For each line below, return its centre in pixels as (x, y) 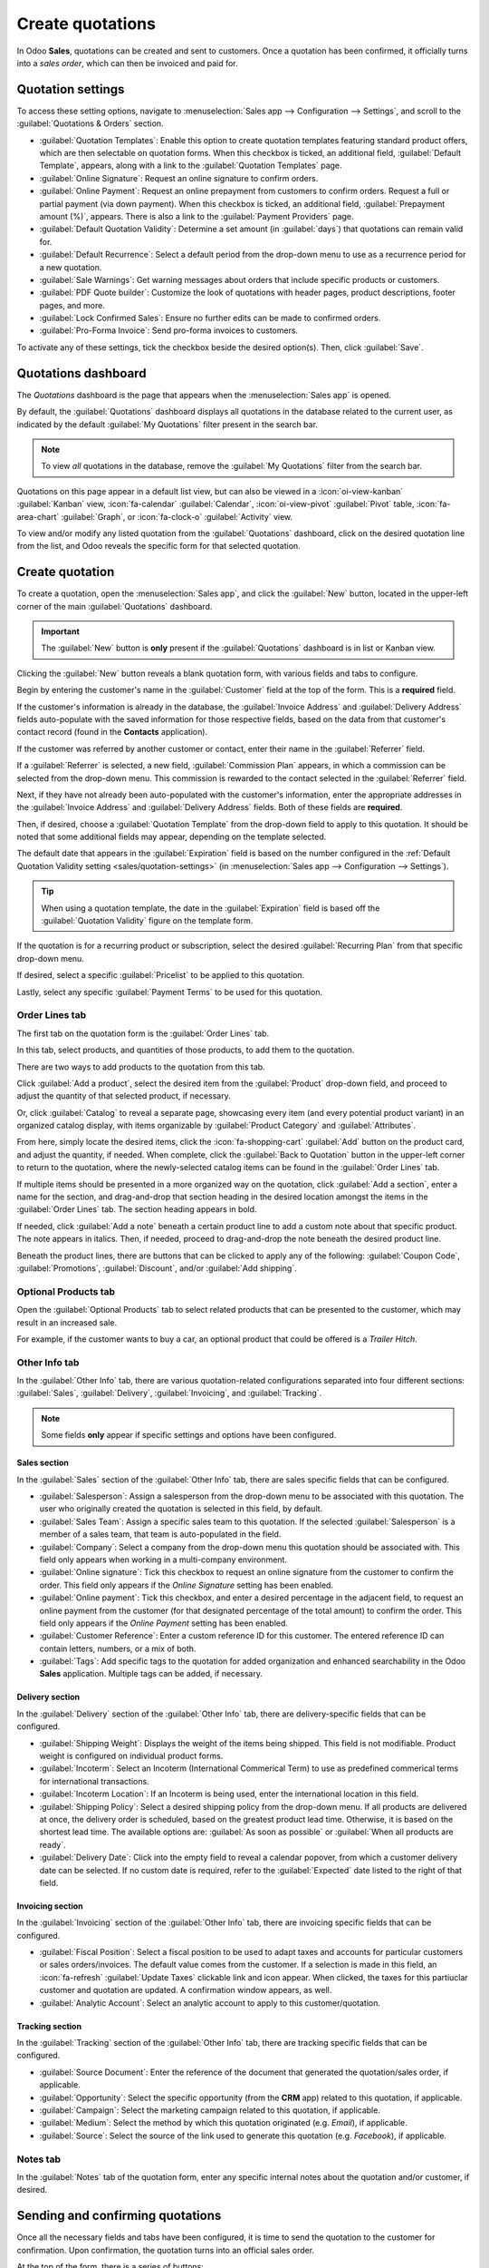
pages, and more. (72, 305)
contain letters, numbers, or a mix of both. (118, 1648)
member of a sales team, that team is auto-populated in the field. (160, 1534)
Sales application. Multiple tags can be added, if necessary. (151, 1674)
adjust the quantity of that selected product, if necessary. (124, 1096)
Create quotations (86, 24)
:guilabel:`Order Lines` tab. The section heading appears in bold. (137, 1209)
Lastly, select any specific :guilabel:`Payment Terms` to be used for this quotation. (170, 992)
